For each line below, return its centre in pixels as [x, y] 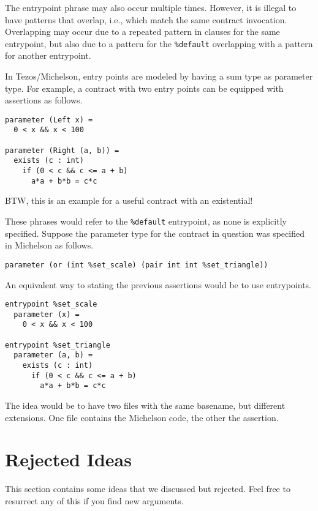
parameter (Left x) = [49, 120]
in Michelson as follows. [49, 245]
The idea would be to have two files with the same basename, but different [145, 405]
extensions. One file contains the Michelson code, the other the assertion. [142, 417]
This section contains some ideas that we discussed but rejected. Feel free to [148, 489]
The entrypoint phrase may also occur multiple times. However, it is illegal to [151, 7]
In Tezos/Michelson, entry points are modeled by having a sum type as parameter [159, 76]
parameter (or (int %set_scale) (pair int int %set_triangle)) [137, 265]
